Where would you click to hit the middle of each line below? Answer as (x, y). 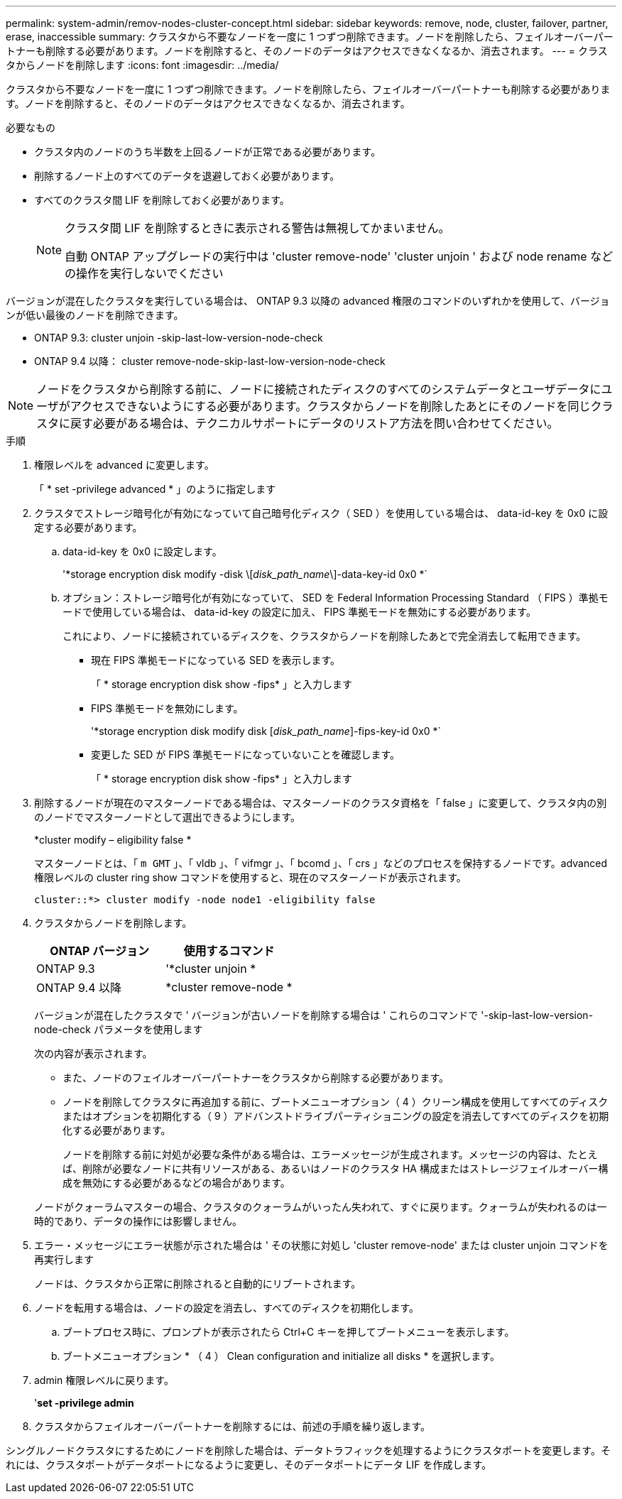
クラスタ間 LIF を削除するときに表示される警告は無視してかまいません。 (257, 228)
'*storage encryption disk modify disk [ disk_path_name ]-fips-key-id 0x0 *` (266, 731)
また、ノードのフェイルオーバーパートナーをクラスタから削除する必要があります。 (256, 1078)
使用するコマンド (229, 951)
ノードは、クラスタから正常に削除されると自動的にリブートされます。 (198, 1283)
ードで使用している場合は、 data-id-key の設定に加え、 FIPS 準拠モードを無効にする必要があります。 (299, 612)
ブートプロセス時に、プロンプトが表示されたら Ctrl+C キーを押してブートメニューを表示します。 (289, 1332)
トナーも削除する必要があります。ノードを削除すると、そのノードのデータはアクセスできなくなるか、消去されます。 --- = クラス (307, 51)
